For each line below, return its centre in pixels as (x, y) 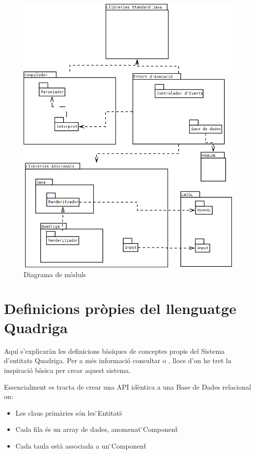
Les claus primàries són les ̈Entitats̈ (69, 412)
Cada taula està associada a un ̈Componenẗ (81, 445)
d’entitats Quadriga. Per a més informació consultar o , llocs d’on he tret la (118, 360)
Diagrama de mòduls (55, 274)
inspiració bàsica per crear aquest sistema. (67, 370)
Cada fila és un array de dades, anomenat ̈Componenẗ (97, 429)
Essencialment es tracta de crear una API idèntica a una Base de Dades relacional (127, 386)
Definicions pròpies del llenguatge (120, 308)
